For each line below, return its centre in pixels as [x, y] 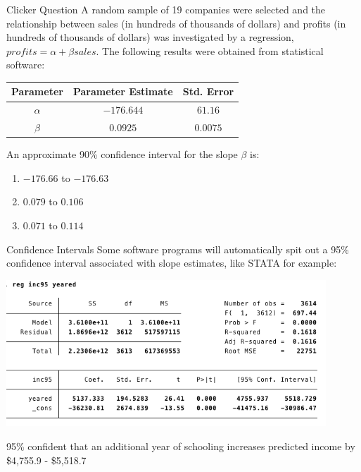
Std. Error [208, 91]
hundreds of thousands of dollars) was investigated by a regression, [150, 37]
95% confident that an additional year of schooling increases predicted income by [181, 446]
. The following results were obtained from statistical [210, 50]
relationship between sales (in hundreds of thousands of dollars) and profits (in [176, 23]
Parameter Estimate [123, 91]
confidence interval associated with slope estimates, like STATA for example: [172, 263]
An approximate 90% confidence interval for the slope [122, 154]
